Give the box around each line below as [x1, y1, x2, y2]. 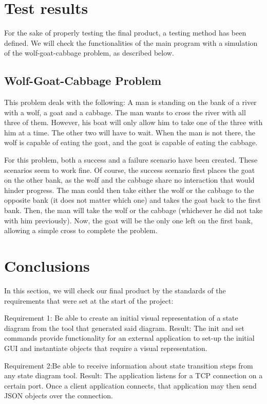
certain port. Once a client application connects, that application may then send [4, 380, 257, 391]
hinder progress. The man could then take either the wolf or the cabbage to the [4, 184, 254, 195]
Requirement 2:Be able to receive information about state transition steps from [4, 360, 253, 371]
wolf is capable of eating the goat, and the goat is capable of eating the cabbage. [4, 137, 258, 148]
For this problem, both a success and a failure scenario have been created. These [4, 154, 258, 165]
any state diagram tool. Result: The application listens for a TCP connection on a [4, 370, 263, 381]
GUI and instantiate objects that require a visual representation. [4, 342, 207, 353]
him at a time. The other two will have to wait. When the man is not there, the [4, 127, 255, 137]
